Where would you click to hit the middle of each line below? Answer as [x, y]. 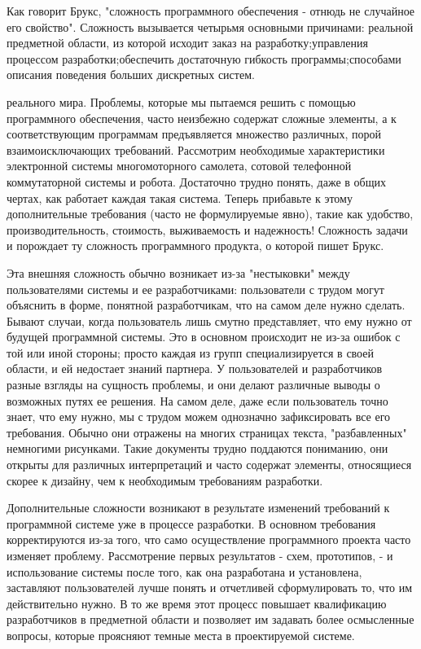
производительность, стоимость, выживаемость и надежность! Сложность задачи [207, 229]
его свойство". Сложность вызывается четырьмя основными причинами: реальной [210, 26]
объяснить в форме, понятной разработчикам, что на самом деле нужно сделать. [206, 305]
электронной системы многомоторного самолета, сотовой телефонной [179, 166]
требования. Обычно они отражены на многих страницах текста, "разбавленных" [207, 432]
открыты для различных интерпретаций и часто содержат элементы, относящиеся [209, 465]
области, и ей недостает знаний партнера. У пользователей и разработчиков [195, 368]
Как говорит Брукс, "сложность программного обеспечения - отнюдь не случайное [211, 11]
